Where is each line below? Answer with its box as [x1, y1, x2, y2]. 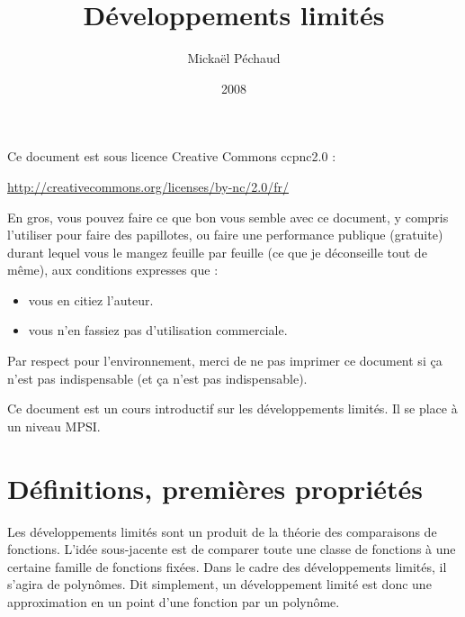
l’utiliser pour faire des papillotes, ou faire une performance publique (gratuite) [7, 225, 443, 244]
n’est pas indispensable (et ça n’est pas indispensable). [7, 368, 308, 387]
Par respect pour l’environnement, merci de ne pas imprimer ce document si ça [7, 351, 443, 370]
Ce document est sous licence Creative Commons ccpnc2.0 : [7, 147, 336, 166]
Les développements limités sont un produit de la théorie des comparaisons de [7, 522, 437, 540]
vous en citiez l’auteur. [28, 290, 154, 309]
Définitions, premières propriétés [7, 469, 423, 506]
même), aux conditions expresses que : [7, 260, 219, 279]
